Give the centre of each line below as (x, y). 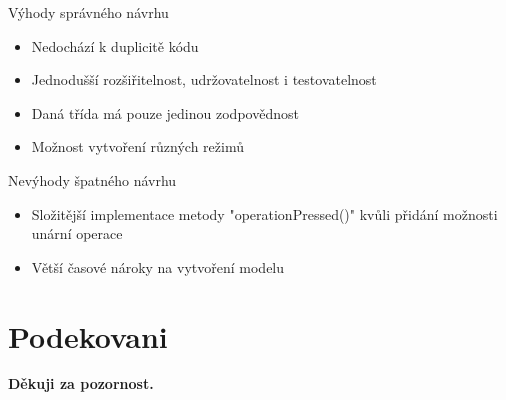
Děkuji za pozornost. (81, 383)
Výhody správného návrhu (88, 12)
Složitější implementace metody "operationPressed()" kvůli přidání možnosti (264, 213)
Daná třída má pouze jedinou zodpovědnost (165, 112)
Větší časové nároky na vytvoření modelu (158, 266)
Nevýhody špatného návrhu (92, 179)
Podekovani (88, 335)
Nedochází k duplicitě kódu (115, 45)
